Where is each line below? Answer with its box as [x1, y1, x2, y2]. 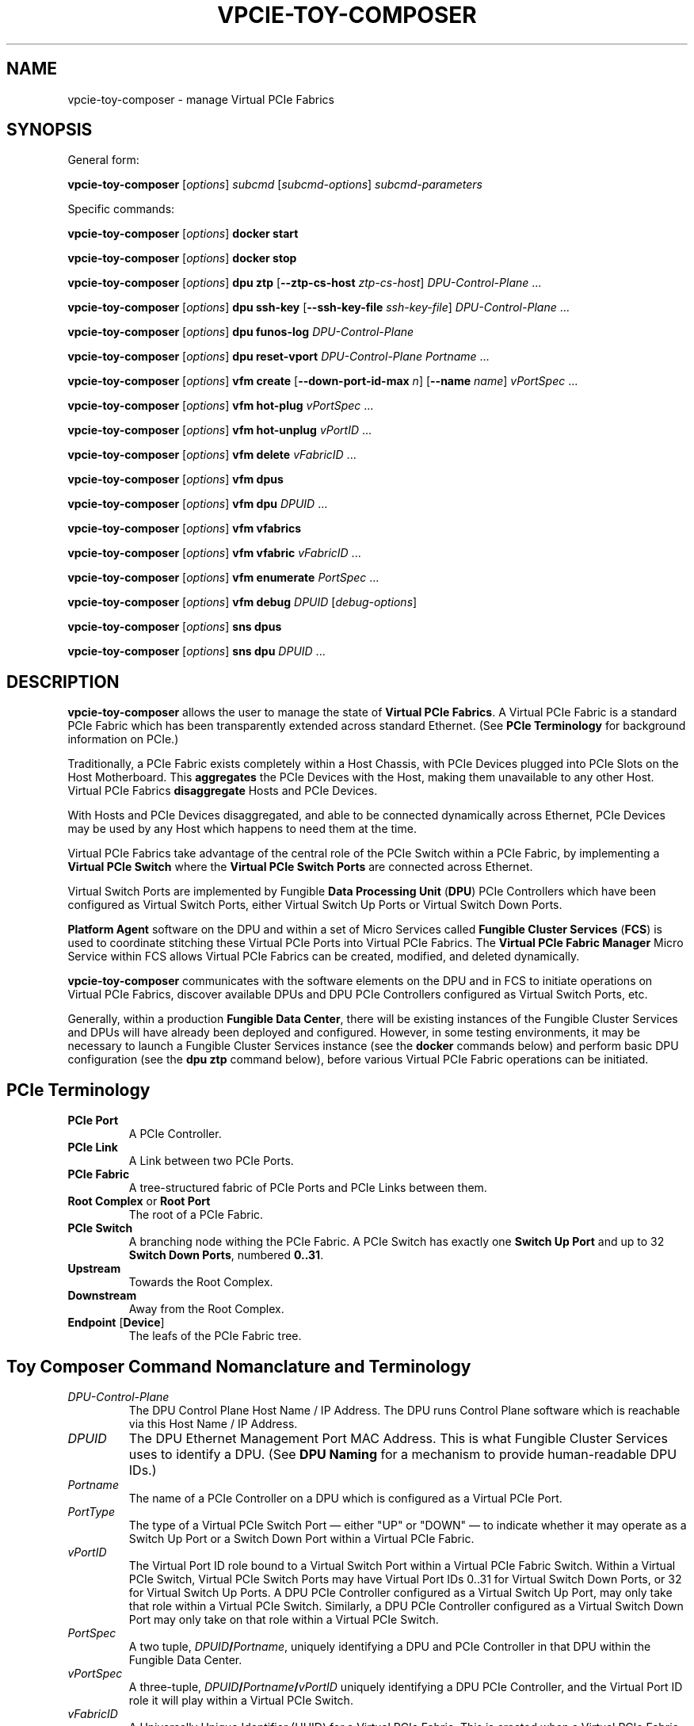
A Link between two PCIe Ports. [128, 1154, 294, 1168]
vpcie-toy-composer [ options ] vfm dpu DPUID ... [67, 497, 328, 511]
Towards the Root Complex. [128, 1275, 273, 1289]
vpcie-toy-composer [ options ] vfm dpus [67, 472, 284, 487]
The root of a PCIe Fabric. [128, 1208, 264, 1222]
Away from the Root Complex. [128, 1302, 284, 1316]
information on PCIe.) [67, 732, 179, 747]
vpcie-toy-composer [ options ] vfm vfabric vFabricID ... [67, 546, 361, 560]
